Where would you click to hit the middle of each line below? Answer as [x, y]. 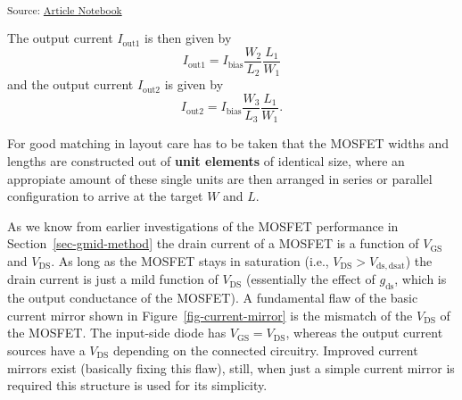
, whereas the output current [364, 333]
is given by [194, 84]
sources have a [46, 350]
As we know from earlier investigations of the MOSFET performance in [203, 225]
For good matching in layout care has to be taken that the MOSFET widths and [228, 143]
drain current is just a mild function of [113, 279]
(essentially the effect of [310, 279]
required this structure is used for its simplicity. [137, 385]
